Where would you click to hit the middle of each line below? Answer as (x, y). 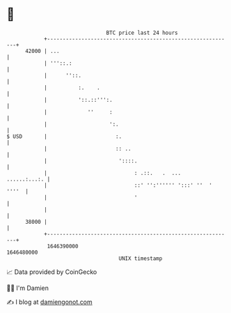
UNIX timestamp (141, 258)
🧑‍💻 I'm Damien (28, 288)
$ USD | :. (64, 136)
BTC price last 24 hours (142, 33)
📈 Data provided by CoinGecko (52, 272)
